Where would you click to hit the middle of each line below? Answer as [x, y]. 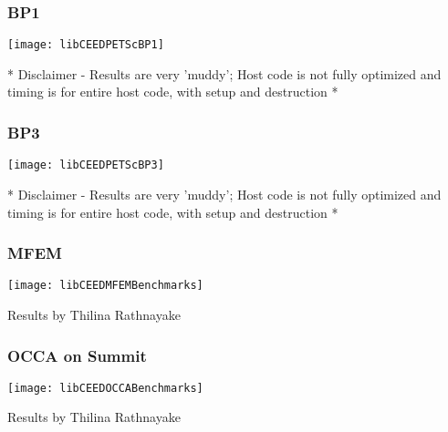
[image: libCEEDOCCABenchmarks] [105, 388]
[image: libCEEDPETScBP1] [86, 45]
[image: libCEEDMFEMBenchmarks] [105, 286]
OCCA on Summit [77, 355]
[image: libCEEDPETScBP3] [86, 165]
